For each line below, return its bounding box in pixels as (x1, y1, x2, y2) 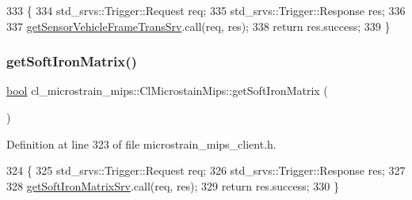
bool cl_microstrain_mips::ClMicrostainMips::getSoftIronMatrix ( (6, 82, 328, 99)
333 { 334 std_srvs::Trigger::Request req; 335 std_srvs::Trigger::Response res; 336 (6, 2, 406, 18)
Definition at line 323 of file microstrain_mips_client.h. (6, 135, 277, 152)
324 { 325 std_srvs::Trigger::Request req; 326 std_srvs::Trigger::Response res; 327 (6, 162, 406, 179)
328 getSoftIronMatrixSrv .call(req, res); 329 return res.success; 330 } (6, 177, 339, 194)
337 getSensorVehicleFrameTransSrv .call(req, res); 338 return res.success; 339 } (6, 17, 391, 34)
